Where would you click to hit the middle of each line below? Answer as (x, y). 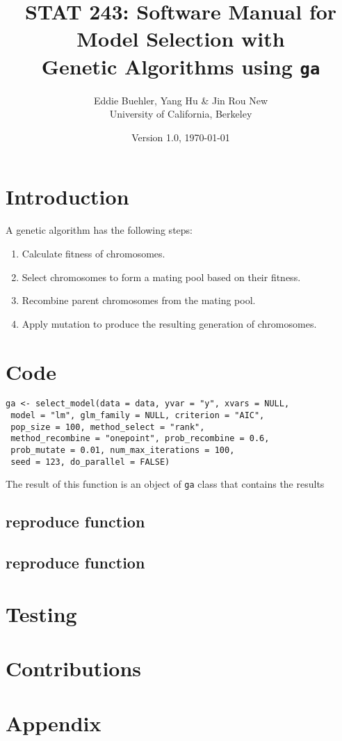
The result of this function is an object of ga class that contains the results (165, 484)
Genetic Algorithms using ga (181, 66)
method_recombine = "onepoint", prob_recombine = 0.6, (140, 439)
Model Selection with (181, 39)
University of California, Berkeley (181, 114)
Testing (41, 613)
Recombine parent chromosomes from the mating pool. (139, 300)
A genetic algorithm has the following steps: (99, 230)
